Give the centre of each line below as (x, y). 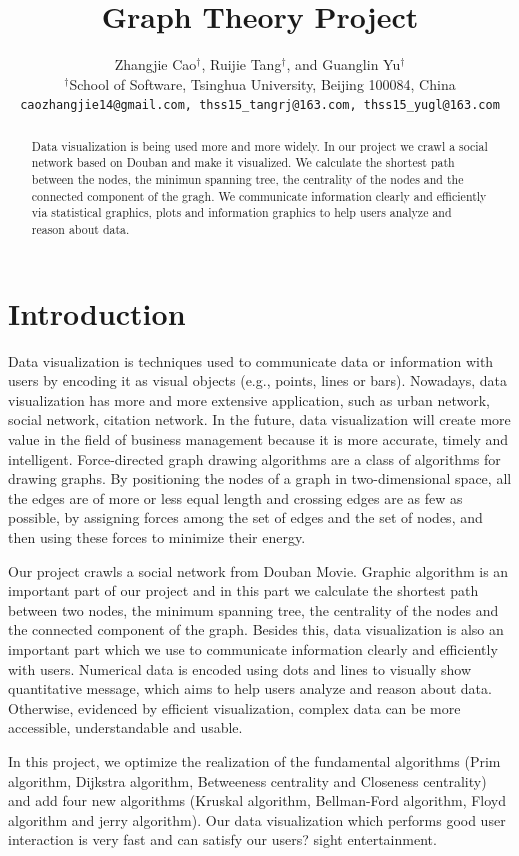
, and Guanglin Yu (343, 64)
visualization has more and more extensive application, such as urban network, (249, 399)
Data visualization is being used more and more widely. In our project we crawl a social (259, 145)
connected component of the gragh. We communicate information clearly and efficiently (259, 195)
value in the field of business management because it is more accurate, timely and (258, 439)
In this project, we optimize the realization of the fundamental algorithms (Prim (254, 760)
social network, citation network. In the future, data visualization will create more (259, 419)
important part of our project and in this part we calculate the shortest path (243, 590)
